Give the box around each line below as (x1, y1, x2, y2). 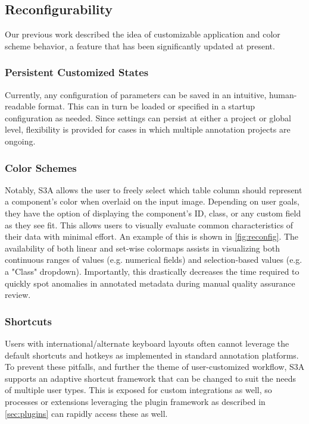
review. (5, 288, 31, 301)
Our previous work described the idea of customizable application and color (5, 28, 280, 40)
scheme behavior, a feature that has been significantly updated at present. (5, 39, 275, 52)
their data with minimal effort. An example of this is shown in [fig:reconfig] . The (5, 230, 299, 243)
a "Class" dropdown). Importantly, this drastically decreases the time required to (5, 265, 299, 277)
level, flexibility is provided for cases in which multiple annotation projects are (5, 123, 291, 136)
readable (5, 100, 36, 112)
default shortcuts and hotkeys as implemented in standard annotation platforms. (5, 348, 299, 361)
